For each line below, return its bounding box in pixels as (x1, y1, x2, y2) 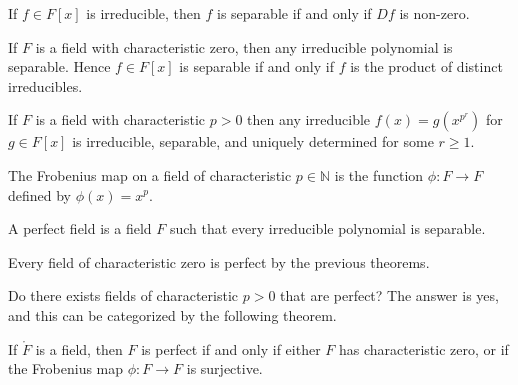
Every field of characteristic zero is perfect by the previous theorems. (8, 251, 430, 272)
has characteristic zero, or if (339, 338, 509, 359)
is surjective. (186, 358, 263, 379)
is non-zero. (399, 3, 470, 23)
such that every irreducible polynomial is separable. (169, 218, 486, 239)
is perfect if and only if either (141, 338, 321, 359)
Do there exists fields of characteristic (8, 285, 239, 306)
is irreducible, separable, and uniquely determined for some (72, 131, 434, 152)
